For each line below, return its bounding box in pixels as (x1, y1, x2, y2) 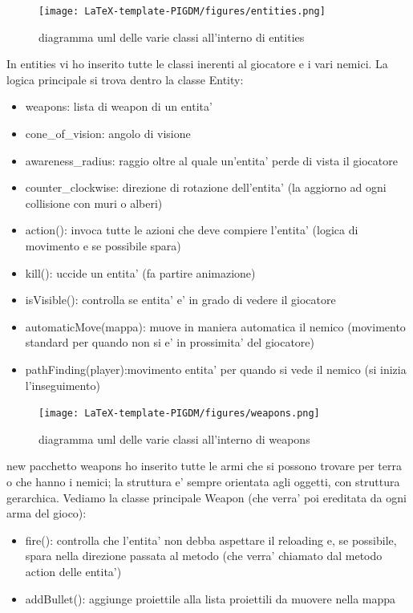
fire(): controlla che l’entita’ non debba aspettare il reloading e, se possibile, (25, 531, 397, 548)
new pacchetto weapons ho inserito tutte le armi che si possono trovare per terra (6, 457, 402, 474)
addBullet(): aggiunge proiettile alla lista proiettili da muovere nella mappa (25, 590, 396, 607)
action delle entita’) (25, 562, 122, 579)
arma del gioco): (6, 505, 87, 522)
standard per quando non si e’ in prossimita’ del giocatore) (25, 334, 315, 351)
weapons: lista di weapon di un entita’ (25, 98, 213, 115)
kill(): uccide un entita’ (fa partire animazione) (25, 264, 256, 281)
